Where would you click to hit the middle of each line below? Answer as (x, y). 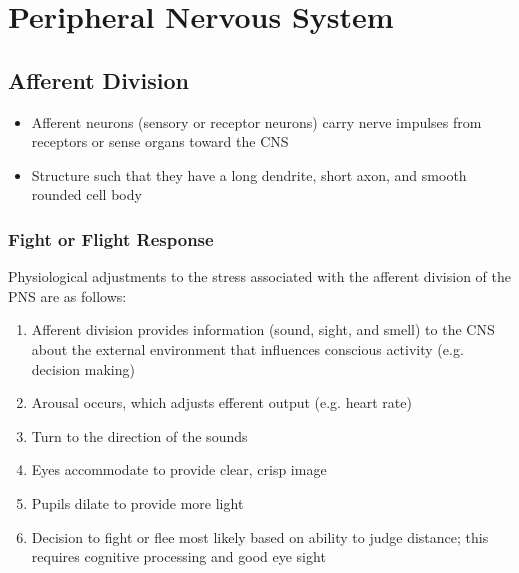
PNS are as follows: (67, 295)
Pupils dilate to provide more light (137, 502)
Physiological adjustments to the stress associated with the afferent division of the (259, 276)
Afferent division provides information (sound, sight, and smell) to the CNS (263, 329)
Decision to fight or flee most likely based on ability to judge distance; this (260, 536)
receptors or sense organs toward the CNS (160, 141)
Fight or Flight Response (111, 238)
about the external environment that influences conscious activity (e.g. (247, 348)
